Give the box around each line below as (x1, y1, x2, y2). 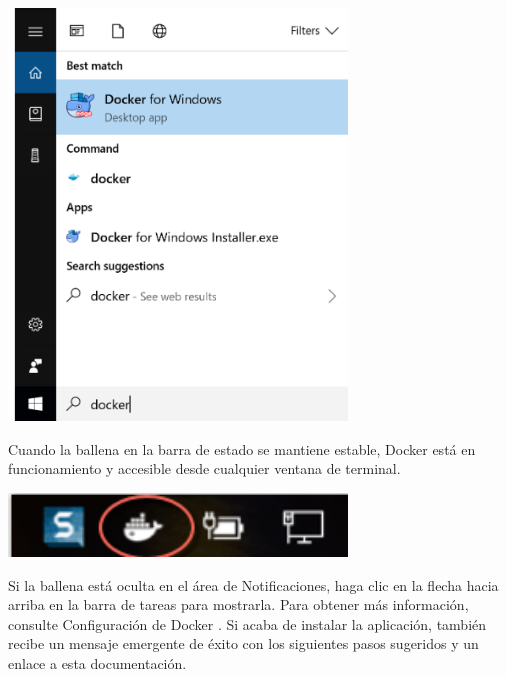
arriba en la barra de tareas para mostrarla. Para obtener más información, (8, 594, 469, 615)
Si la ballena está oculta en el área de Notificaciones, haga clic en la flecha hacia (8, 574, 499, 595)
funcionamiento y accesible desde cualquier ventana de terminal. (8, 458, 401, 479)
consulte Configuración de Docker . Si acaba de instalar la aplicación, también (8, 613, 487, 634)
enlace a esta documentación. (8, 653, 187, 674)
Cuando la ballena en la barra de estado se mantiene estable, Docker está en (8, 438, 476, 459)
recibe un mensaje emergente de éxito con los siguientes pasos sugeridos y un (8, 633, 479, 654)
